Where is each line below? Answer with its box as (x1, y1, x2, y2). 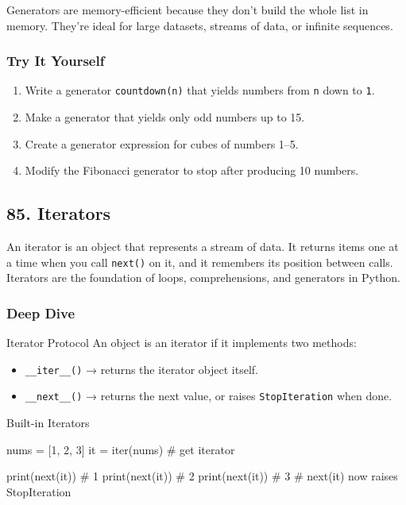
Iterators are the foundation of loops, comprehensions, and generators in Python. (6, 269, 400, 286)
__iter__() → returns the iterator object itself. (25, 360, 258, 377)
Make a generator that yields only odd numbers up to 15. (25, 109, 305, 125)
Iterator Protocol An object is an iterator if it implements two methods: (6, 334, 357, 351)
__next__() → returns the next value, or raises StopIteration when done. (25, 387, 392, 404)
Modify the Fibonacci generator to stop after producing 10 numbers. (25, 162, 359, 179)
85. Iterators (6, 201, 111, 226)
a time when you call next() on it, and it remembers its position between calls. (6, 253, 393, 270)
